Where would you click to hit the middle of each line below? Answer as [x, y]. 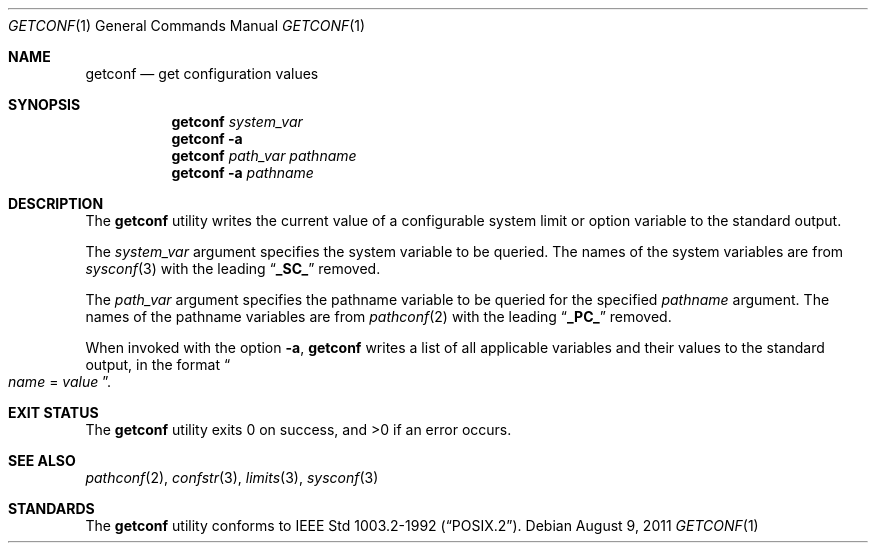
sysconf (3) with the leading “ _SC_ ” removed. [233, 268]
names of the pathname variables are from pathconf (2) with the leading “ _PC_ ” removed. [378, 316]
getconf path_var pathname [264, 155]
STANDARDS [51, 508]
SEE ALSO [42, 460]
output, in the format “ [158, 364]
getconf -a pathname [242, 172]
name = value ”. [60, 381]
